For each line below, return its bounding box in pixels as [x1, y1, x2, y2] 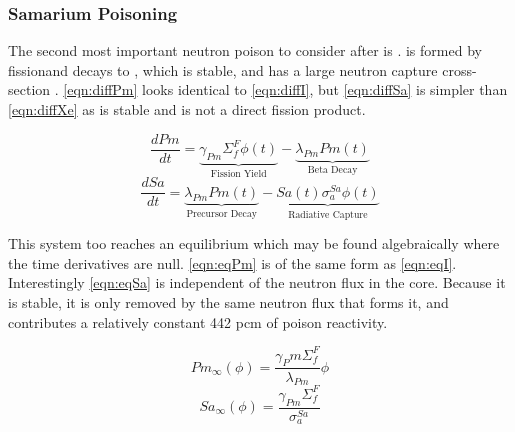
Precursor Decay [186, 208, 257, 219]
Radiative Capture [288, 209, 368, 220]
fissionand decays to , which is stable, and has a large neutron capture [8, 59, 438, 80]
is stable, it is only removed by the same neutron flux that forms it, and [8, 291, 449, 312]
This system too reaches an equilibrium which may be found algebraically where [8, 233, 500, 254]
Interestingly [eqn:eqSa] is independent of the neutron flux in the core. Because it [8, 272, 506, 293]
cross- [442, 59, 477, 80]
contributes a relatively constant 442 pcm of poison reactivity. [8, 311, 388, 332]
